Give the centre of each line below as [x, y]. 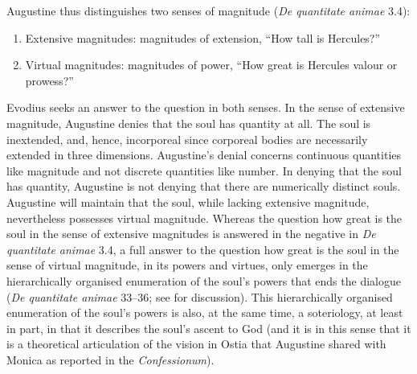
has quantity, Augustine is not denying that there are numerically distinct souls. [204, 186]
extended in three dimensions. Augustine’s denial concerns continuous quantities [204, 155]
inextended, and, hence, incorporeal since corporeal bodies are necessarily [187, 139]
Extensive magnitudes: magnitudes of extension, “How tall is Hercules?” [203, 37]
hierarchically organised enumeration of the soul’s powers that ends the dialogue [204, 280]
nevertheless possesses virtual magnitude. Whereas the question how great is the [204, 218]
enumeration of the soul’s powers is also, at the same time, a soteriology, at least [205, 312]
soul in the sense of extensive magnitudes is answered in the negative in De [191, 234]
